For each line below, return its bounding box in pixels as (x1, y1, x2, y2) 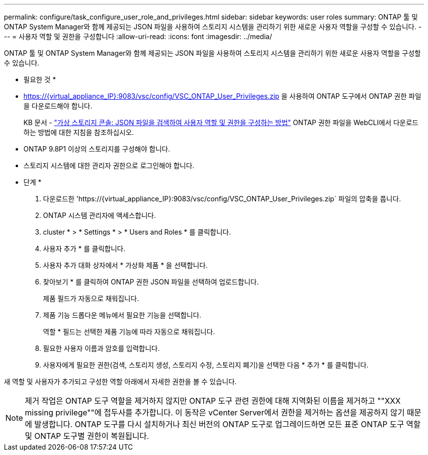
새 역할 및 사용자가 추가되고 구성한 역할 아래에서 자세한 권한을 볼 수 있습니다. (4, 377, 237, 386)
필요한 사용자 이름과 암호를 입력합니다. (43, 344, 160, 352)
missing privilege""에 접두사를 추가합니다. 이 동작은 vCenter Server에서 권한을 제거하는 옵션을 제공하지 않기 (25, 408, 405, 417)
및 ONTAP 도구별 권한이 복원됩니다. (25, 431, 149, 441)
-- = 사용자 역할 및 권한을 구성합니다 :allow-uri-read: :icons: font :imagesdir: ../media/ (4, 32, 272, 41)
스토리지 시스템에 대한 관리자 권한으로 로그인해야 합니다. (23, 161, 194, 170)
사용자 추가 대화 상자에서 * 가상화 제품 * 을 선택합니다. (43, 261, 208, 269)
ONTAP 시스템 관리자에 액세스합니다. (43, 211, 156, 219)
